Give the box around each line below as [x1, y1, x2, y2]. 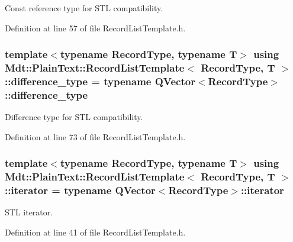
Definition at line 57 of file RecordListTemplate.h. [5, 21, 186, 34]
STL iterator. [5, 206, 53, 218]
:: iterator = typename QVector [5, 183, 156, 198]
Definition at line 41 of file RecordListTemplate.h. [5, 226, 186, 238]
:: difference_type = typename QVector [5, 73, 195, 88]
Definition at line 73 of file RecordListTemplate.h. [5, 130, 186, 143]
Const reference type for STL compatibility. [5, 2, 163, 14]
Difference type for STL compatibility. [5, 111, 143, 123]
